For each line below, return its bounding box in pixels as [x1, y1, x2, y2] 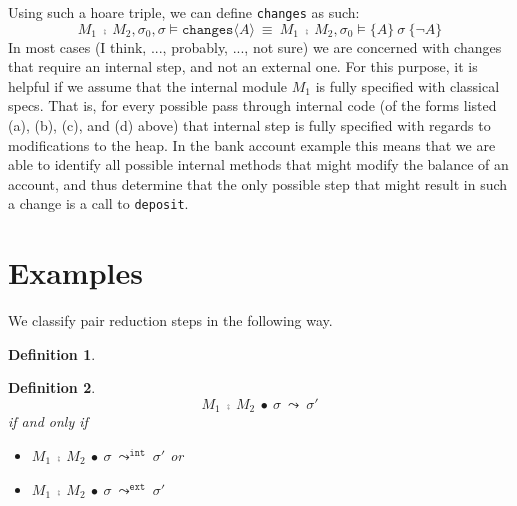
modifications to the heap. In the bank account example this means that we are [8, 134, 496, 155]
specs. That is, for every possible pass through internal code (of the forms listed [8, 95, 497, 116]
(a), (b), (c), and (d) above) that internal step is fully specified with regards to [8, 115, 491, 136]
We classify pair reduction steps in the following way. [8, 310, 333, 331]
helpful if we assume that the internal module [8, 75, 288, 96]
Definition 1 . [8, 343, 96, 364]
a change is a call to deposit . [8, 193, 189, 214]
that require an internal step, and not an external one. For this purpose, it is [8, 56, 478, 77]
